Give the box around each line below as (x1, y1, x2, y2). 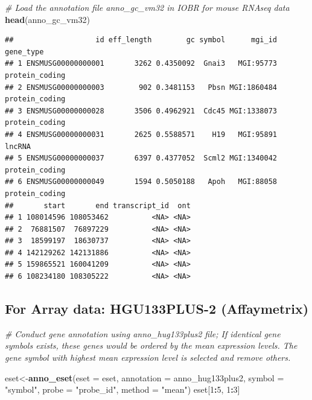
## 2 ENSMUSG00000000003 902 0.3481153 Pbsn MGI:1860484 (5, 83, 278, 92)
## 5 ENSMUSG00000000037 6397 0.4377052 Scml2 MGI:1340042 (5, 154, 278, 163)
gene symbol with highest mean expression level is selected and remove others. (5, 351, 291, 364)
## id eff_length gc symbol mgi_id (5, 36, 278, 45)
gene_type (5, 47, 44, 56)
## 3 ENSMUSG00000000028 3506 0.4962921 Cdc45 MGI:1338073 (5, 106, 278, 115)
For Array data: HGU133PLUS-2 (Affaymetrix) (5, 299, 309, 318)
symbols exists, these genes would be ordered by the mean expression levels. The (5, 339, 298, 352)
